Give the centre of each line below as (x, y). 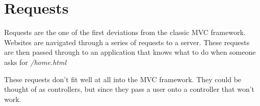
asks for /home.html (35, 62)
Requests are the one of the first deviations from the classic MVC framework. (125, 32)
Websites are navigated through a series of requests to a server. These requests (127, 42)
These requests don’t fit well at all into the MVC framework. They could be (123, 79)
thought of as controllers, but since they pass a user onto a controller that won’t (129, 89)
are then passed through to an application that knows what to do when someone (130, 52)
